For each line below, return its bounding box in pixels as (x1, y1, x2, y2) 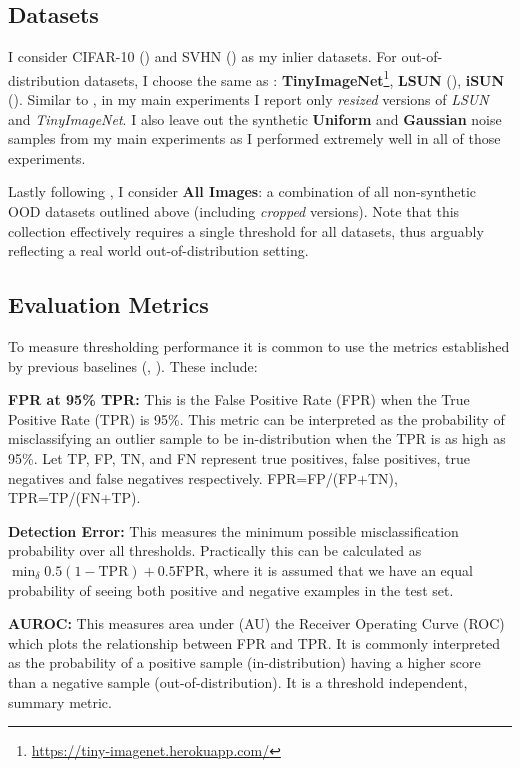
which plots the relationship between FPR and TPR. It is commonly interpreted (8, 632, 501, 653)
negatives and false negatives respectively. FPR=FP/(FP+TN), (8, 467, 398, 488)
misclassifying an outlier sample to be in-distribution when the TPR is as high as (8, 428, 506, 449)
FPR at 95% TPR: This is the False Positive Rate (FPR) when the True (8, 389, 470, 410)
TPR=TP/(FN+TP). (8, 487, 141, 508)
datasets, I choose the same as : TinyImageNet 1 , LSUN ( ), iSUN (84, 66, 505, 90)
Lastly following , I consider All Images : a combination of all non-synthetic (8, 181, 477, 202)
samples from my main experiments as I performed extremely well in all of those (8, 128, 501, 149)
